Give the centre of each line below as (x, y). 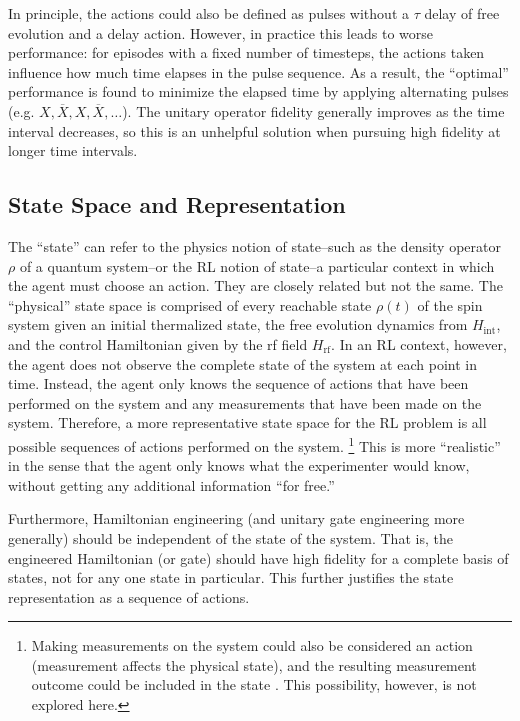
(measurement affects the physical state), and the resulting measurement (254, 664)
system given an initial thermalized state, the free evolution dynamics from (238, 324)
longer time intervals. (73, 150)
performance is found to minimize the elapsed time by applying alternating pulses (258, 91)
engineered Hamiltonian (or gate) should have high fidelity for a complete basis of (258, 557)
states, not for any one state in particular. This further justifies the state (231, 577)
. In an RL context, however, (419, 343)
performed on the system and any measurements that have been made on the (245, 402)
